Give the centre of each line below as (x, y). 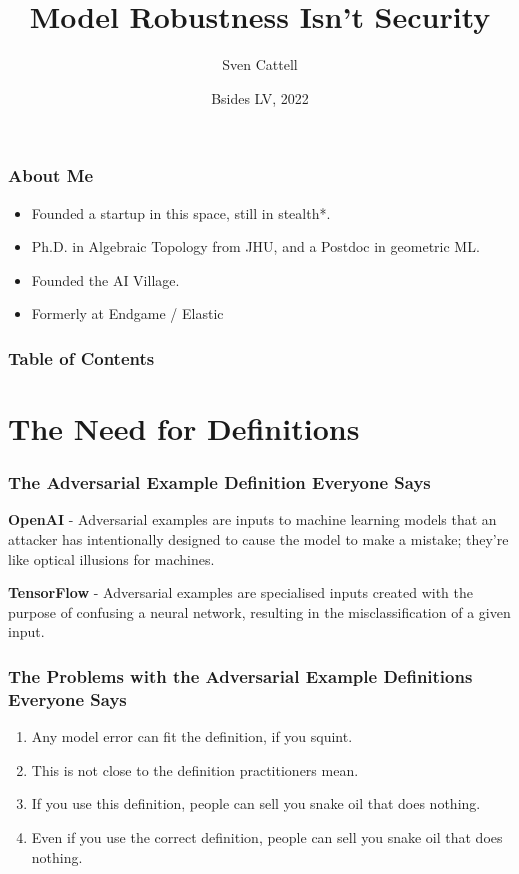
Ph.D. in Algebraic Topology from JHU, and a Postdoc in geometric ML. (255, 246)
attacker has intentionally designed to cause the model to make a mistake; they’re (258, 539)
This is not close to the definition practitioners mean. (195, 769)
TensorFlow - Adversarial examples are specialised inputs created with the (241, 592)
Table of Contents (81, 357)
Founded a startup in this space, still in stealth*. (181, 212)
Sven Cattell (260, 64)
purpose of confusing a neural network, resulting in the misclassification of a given (259, 611)
